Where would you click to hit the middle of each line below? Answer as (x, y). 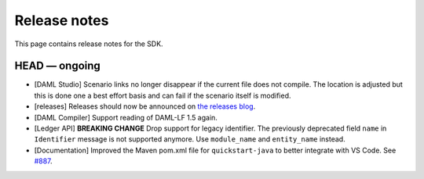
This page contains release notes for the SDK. (89, 44)
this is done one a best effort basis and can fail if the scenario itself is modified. (163, 95)
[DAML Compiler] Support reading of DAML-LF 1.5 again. (126, 117)
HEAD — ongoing (58, 66)
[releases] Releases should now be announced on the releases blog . (145, 106)
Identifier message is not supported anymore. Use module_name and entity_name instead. (190, 139)
